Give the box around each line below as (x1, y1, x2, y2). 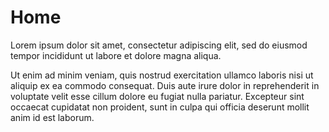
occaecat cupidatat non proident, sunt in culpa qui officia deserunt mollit (10, 101, 310, 113)
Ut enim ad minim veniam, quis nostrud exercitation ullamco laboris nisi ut (10, 69, 314, 81)
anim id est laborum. (10, 111, 95, 123)
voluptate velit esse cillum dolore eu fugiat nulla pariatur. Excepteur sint (10, 90, 305, 102)
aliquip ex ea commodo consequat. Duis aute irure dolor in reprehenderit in (10, 79, 320, 91)
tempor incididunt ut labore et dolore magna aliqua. (10, 49, 222, 61)
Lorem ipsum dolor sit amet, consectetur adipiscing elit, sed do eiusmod (10, 39, 308, 51)
